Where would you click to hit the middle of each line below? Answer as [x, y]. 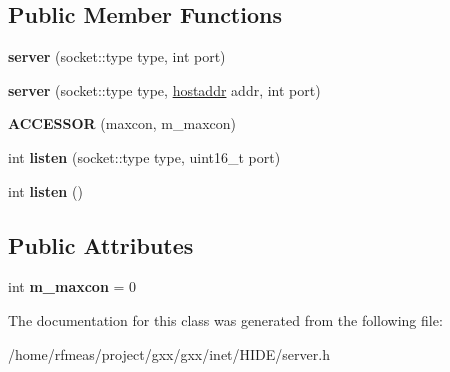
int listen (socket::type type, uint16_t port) [144, 156]
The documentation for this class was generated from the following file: [225, 319]
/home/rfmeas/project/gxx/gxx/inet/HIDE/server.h [169, 353]
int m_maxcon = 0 [72, 286]
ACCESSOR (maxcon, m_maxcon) [122, 123]
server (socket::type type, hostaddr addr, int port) [164, 89]
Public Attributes [101, 244]
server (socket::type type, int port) [117, 56]
